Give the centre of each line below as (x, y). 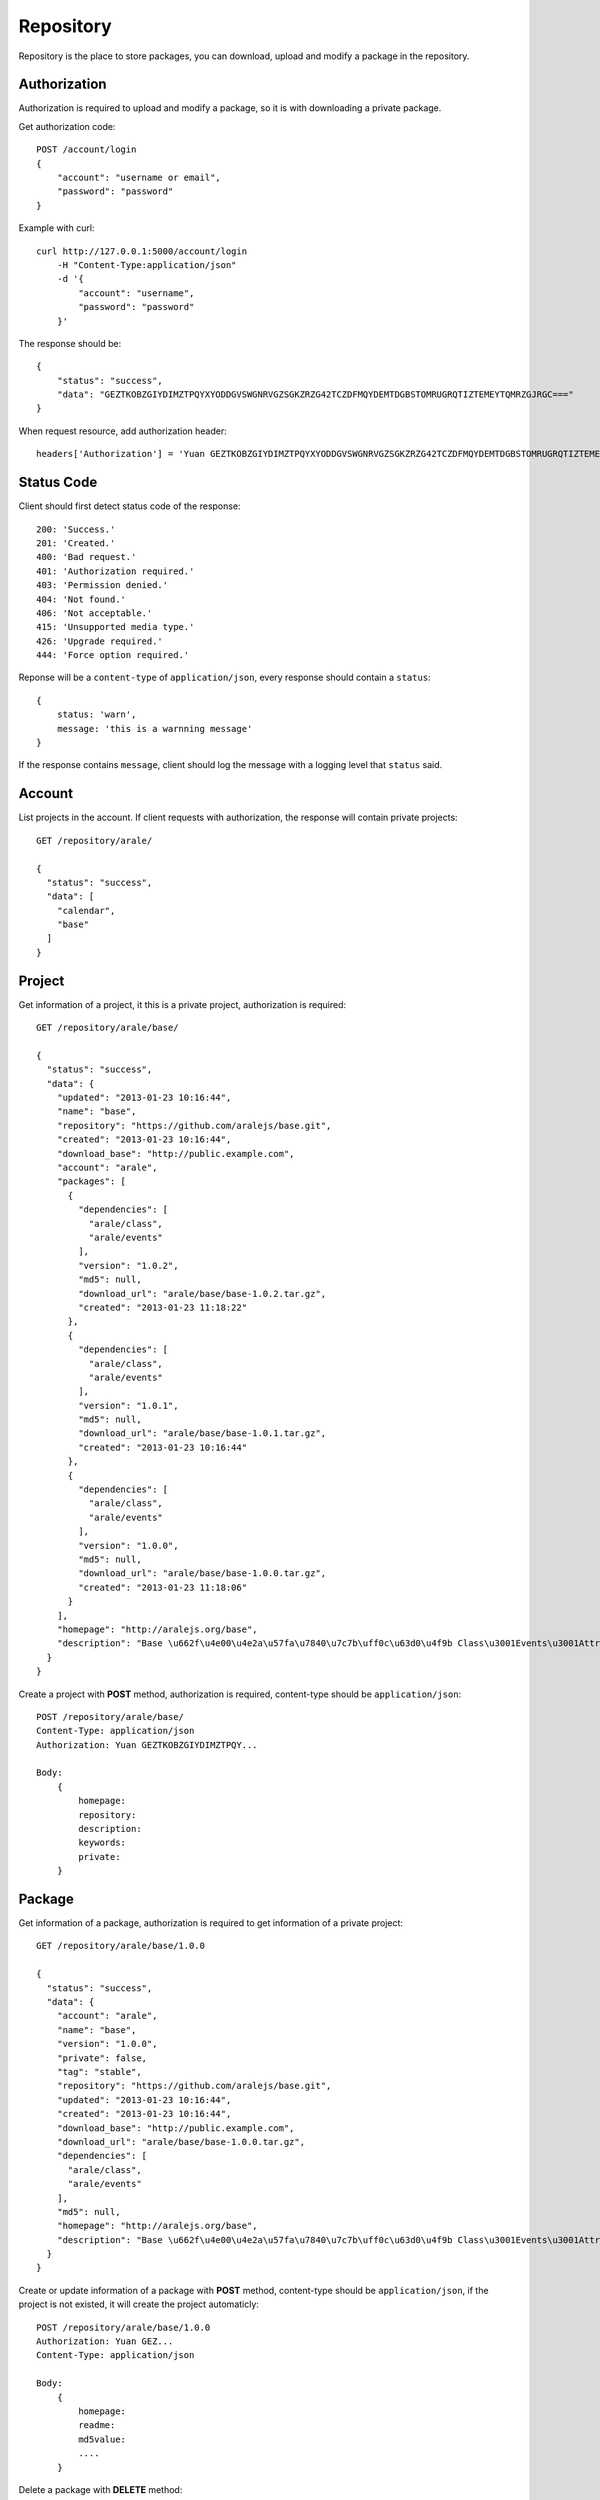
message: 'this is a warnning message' (154, 728)
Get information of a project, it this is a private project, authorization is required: (182, 1004)
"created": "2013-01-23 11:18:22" (163, 1307)
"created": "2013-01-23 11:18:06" (163, 1587)
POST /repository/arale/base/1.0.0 (123, 2327)
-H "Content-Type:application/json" (146, 264)
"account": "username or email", (139, 178)
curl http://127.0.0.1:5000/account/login (142, 251)
